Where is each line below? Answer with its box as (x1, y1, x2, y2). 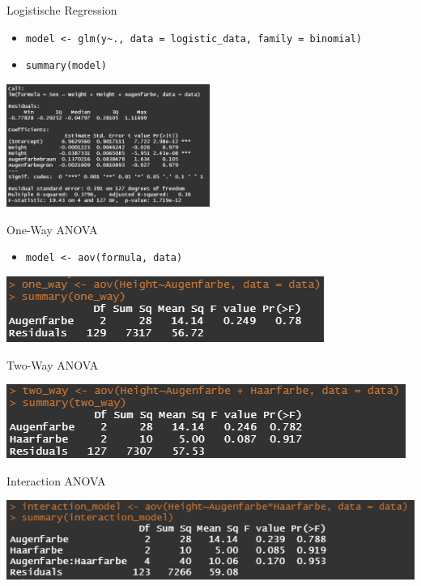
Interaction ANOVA (6, 472, 106, 489)
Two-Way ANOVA (6, 356, 99, 373)
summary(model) (25, 60, 108, 72)
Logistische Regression (6, 2, 117, 18)
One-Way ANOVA (6, 220, 98, 237)
